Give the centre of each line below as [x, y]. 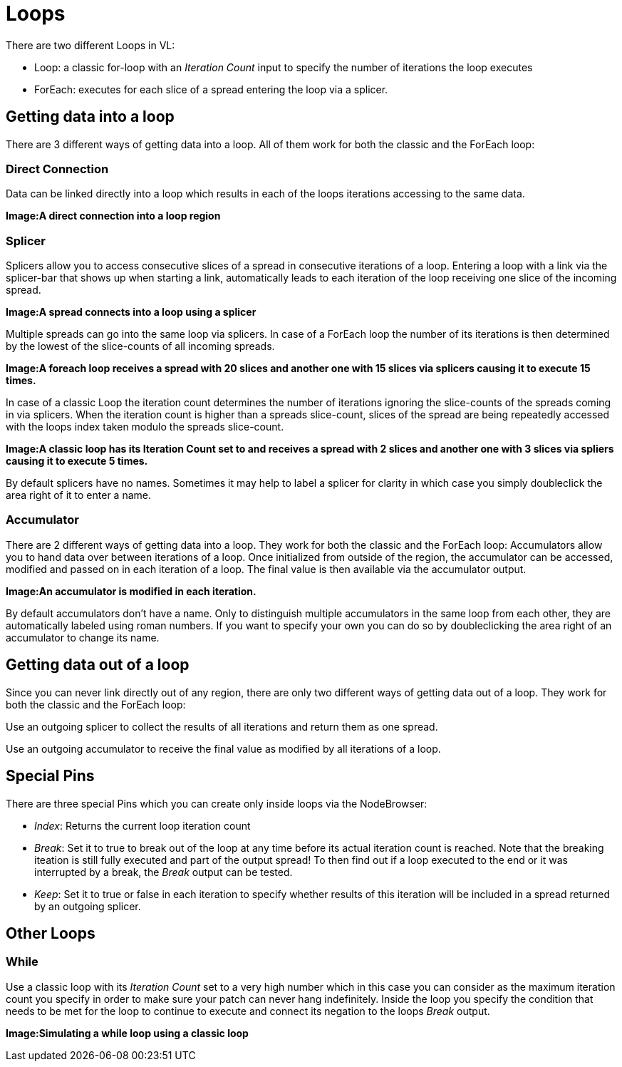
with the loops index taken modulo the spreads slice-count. [145, 427]
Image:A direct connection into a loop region [113, 216]
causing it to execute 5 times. [77, 461]
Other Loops [51, 933]
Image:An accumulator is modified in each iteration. [131, 591]
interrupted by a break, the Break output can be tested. [164, 872]
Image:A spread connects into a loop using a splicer [131, 312]
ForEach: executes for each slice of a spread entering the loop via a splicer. [211, 89]
